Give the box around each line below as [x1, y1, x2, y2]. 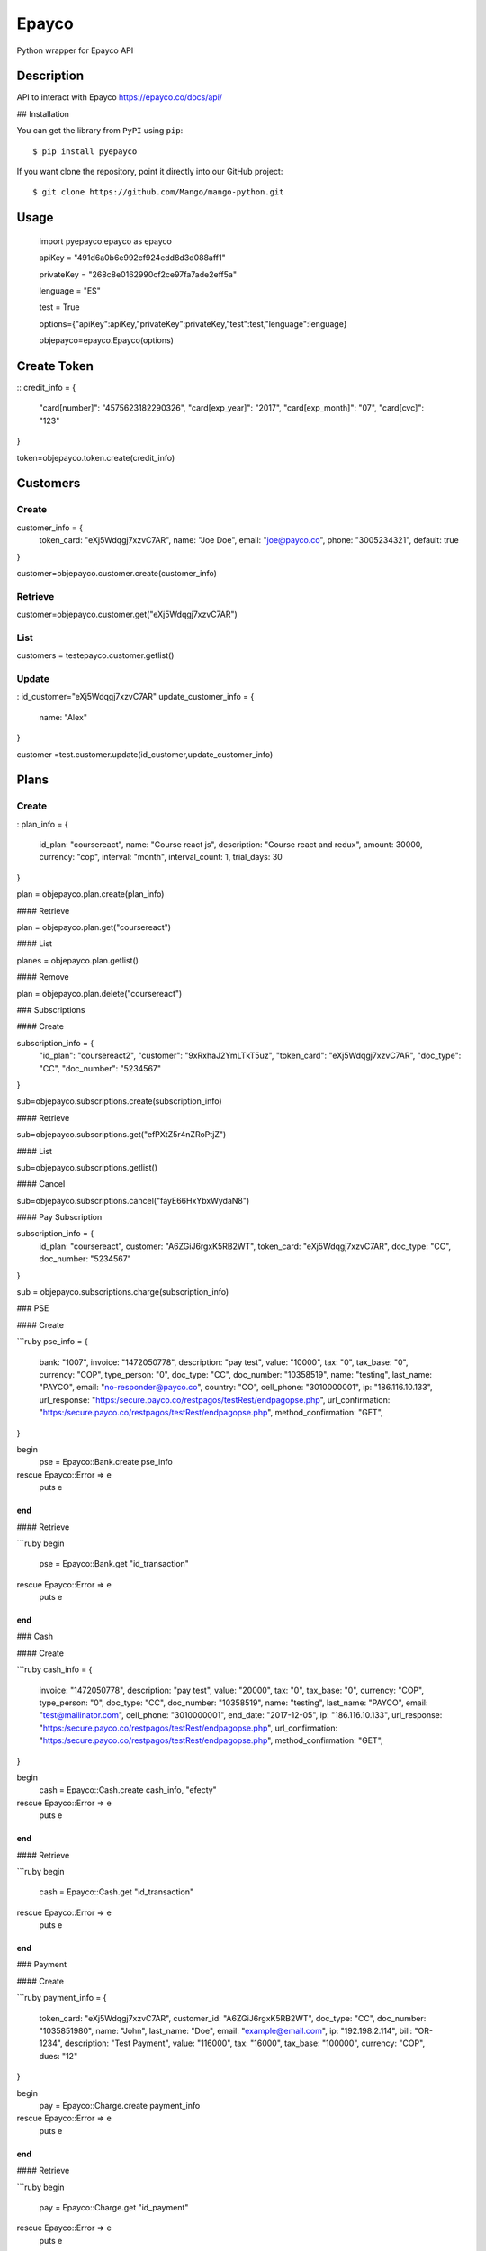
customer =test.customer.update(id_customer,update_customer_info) [16, 748, 274, 760]
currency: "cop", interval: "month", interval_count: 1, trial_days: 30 [39, 852, 283, 863]
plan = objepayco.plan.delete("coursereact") [16, 988, 183, 999]
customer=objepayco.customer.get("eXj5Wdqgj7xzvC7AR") [16, 609, 238, 620]
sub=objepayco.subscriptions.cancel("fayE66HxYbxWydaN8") [16, 1195, 250, 1206]
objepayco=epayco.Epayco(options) [39, 335, 175, 346]
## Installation [16, 108, 69, 119]
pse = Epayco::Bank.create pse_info [39, 1457, 173, 1468]
